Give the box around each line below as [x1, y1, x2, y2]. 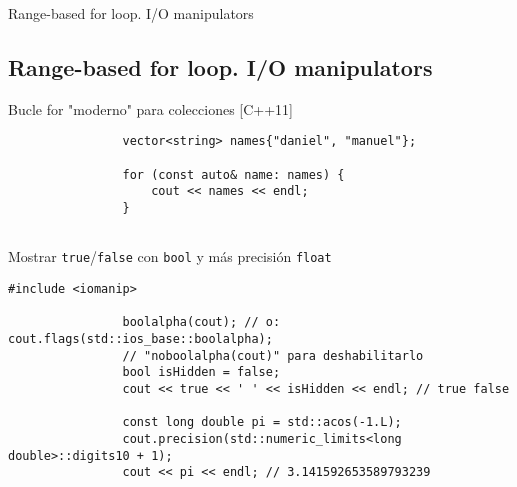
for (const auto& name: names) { [122, 167, 345, 182]
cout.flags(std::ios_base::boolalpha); [8, 331, 273, 346]
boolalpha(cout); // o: [122, 315, 281, 330]
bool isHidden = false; [122, 365, 281, 380]
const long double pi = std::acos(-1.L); [122, 415, 402, 430]
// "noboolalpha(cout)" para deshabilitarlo [122, 348, 424, 363]
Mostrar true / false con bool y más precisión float [8, 246, 332, 267]
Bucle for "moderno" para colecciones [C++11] [8, 98, 294, 119]
